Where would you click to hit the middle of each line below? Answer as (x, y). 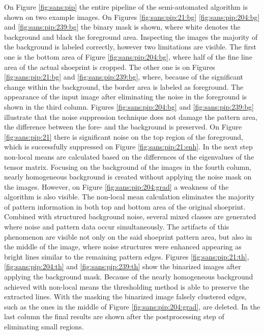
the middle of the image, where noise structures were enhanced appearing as (123, 247)
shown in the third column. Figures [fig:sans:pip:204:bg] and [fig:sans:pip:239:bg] (129, 106)
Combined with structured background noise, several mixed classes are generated (130, 216)
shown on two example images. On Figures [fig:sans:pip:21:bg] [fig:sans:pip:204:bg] (132, 17)
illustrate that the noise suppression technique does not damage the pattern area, (131, 117)
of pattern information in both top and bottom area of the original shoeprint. (125, 206)
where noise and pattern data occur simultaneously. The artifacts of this (117, 227)
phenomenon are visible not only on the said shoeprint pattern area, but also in (128, 236)
